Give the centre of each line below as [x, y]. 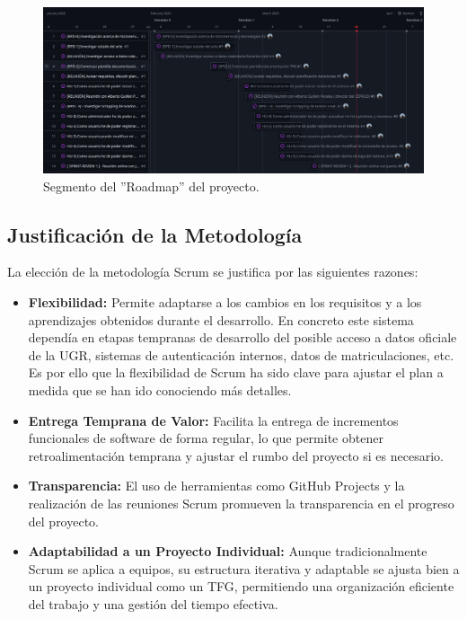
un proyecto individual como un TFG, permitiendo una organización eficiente [241, 586]
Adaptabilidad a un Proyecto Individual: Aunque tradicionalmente [228, 551]
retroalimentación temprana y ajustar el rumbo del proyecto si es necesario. [236, 455]
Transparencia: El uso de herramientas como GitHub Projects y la [216, 486]
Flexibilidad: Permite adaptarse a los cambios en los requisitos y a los [225, 302]
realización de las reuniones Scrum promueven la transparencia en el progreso [241, 503]
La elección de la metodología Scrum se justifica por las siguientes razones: [213, 272]
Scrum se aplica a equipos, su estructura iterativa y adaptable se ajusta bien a [244, 568]
